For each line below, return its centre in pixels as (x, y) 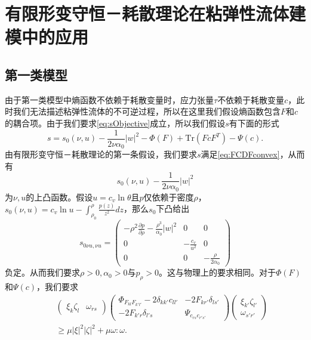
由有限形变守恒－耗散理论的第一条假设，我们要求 (101, 154)
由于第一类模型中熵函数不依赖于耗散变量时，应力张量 (109, 99)
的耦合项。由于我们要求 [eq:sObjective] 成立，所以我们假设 (115, 123)
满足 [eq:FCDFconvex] (240, 154)
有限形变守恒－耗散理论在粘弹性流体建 (155, 13)
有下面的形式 (254, 123)
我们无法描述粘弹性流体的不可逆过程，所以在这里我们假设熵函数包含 (147, 111)
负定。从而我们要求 (42, 272)
